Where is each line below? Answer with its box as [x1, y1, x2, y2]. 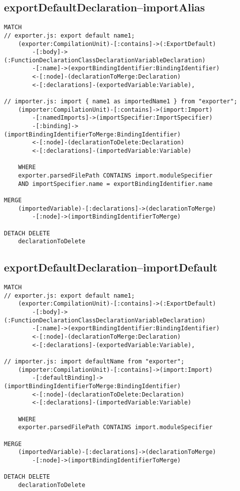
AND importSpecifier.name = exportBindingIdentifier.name [18, 180, 213, 187]
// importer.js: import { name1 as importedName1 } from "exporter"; [4, 98, 238, 105]
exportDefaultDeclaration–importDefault [4, 260, 218, 275]
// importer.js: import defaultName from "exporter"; [4, 358, 185, 365]
